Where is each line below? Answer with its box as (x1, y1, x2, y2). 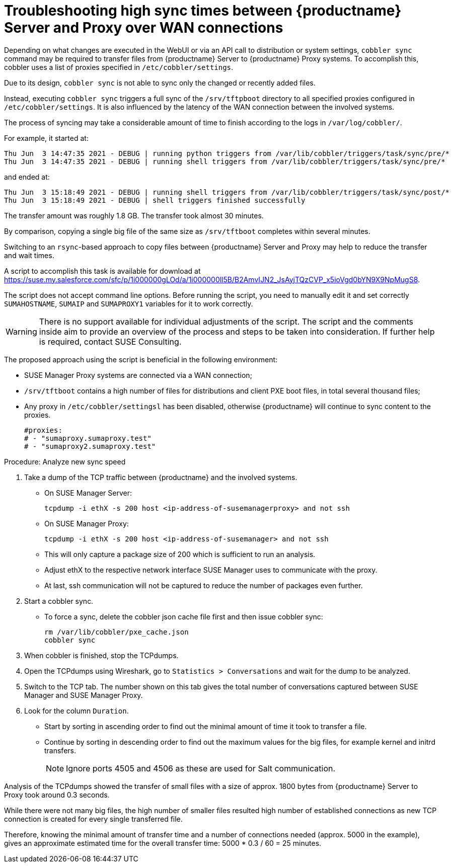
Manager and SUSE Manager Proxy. (24, 690, 143, 699)
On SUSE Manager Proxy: (44, 519, 129, 528)
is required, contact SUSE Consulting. (39, 336, 182, 347)
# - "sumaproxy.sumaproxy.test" (24, 434, 152, 442)
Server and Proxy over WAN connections (4, 19, 283, 36)
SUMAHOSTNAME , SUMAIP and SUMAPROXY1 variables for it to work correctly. (4, 299, 253, 308)
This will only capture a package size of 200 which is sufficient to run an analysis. (44, 549, 316, 559)
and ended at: (4, 172, 50, 181)
